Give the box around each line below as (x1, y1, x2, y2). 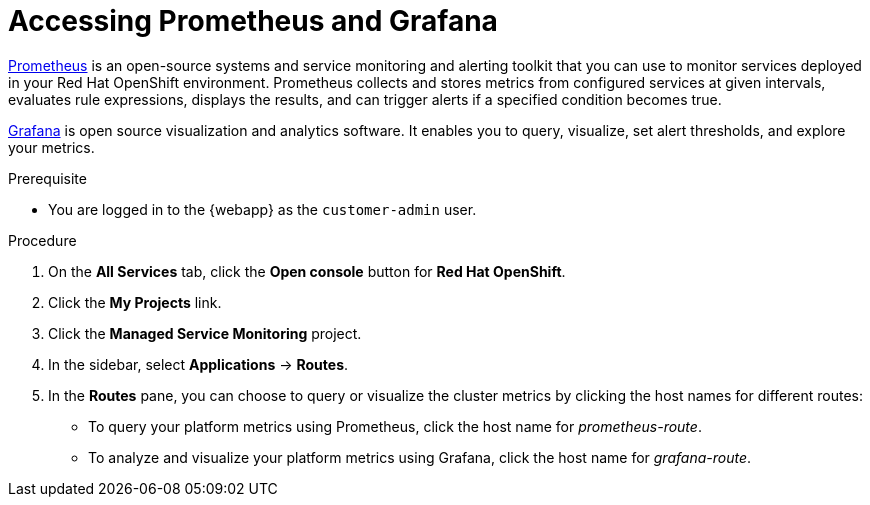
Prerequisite (8, 169, 87, 187)
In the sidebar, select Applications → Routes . (48, 355, 349, 373)
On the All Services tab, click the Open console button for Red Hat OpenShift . (48, 262, 566, 280)
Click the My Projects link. (48, 293, 222, 311)
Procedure (8, 231, 77, 249)
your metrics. (8, 138, 95, 156)
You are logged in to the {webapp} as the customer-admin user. (48, 200, 477, 218)
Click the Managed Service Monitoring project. (48, 324, 362, 342)
